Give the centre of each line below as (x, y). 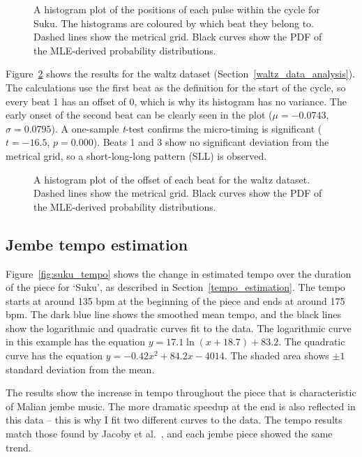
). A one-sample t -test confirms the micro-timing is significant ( (187, 128)
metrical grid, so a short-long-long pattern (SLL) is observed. (136, 155)
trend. (18, 447)
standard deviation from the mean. (80, 369)
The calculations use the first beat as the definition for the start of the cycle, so (176, 87)
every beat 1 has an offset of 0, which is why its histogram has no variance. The (176, 101)
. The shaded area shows (277, 355)
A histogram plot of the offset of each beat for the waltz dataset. (172, 179)
